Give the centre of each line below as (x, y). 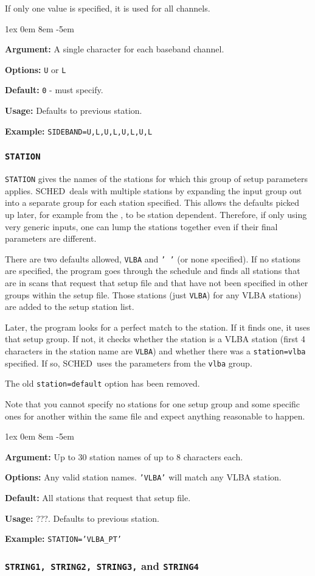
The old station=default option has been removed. (102, 383)
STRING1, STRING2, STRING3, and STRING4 (102, 565)
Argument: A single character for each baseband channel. (115, 49)
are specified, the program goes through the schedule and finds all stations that (153, 271)
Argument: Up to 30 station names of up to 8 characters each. (124, 456)
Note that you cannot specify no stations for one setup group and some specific (153, 404)
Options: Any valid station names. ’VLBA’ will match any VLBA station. (143, 477)
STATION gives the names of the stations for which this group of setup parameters (157, 179)
